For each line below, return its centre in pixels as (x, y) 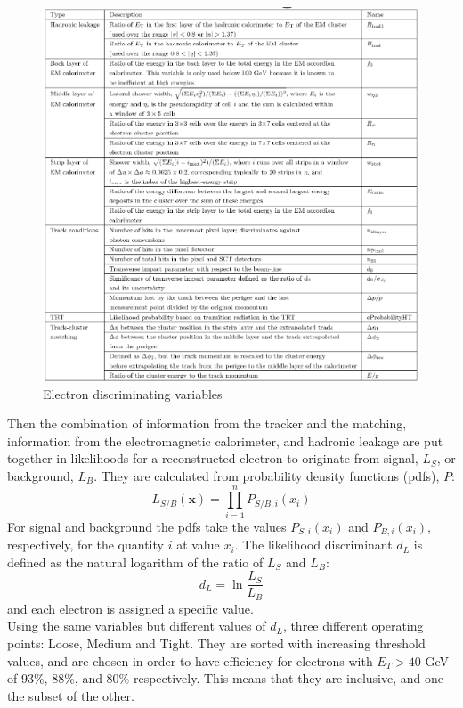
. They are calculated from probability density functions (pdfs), (267, 475)
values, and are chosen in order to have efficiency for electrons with (190, 660)
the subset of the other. (71, 695)
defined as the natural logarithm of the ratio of (135, 562)
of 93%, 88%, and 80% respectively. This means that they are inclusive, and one (225, 678)
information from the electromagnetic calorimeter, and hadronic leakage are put (225, 440)
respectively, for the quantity (85, 545)
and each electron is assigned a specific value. (130, 608)
